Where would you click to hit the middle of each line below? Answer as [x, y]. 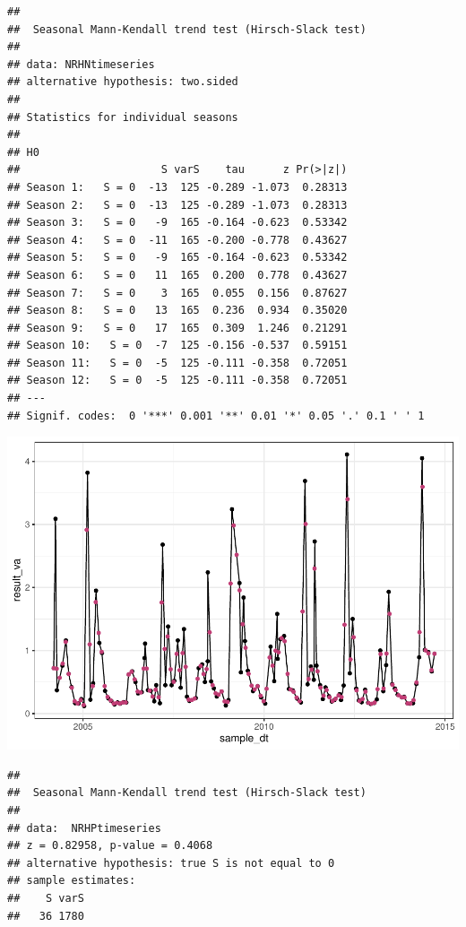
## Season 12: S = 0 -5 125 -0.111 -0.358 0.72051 [177, 381]
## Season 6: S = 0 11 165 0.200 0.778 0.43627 [177, 275]
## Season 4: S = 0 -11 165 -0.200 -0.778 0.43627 [177, 240]
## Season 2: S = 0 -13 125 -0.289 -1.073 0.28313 [177, 205]
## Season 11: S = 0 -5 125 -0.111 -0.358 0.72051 [177, 363]
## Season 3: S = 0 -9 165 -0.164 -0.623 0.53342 [177, 223]
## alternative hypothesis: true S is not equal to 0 [171, 863]
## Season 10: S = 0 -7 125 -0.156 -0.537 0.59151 [177, 346]
